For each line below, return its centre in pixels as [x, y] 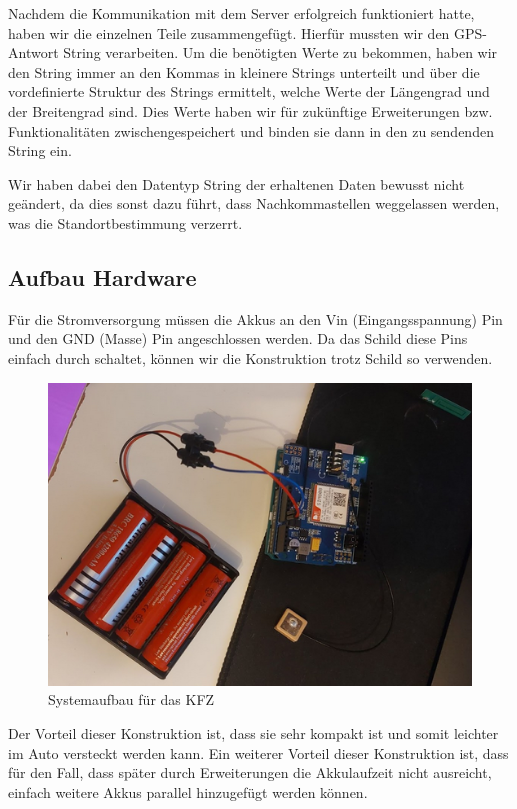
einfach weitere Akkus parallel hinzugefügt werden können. [188, 791]
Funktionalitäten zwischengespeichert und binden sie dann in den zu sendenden [251, 130]
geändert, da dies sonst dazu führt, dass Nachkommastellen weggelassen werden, [254, 203]
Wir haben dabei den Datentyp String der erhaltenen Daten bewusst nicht [236, 183]
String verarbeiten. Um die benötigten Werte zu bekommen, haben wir [280, 52]
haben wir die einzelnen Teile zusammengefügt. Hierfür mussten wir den [229, 32]
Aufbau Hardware [102, 276]
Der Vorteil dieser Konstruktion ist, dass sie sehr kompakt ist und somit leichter [253, 733]
